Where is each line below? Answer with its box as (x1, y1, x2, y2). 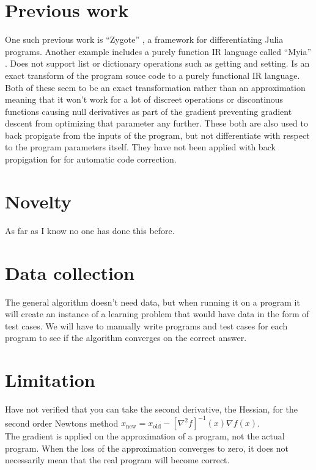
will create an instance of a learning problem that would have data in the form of (5, 307, 309, 320)
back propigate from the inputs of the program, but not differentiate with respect (5, 128, 310, 141)
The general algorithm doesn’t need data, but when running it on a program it (5, 295, 300, 308)
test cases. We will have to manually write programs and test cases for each (5, 319, 288, 332)
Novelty (5, 188, 72, 213)
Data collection (5, 260, 135, 285)
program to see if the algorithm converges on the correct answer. (5, 331, 247, 344)
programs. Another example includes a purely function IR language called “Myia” (5, 45, 312, 57)
